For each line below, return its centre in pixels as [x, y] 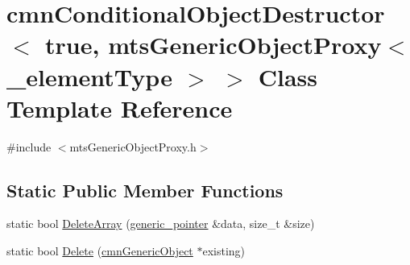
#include [29, 146]
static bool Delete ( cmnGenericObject [100, 251]
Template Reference [120, 108]
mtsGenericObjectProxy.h [133, 146]
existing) [224, 251]
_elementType [89, 76]
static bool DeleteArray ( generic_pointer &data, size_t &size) [161, 224]
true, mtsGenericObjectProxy [213, 45]
